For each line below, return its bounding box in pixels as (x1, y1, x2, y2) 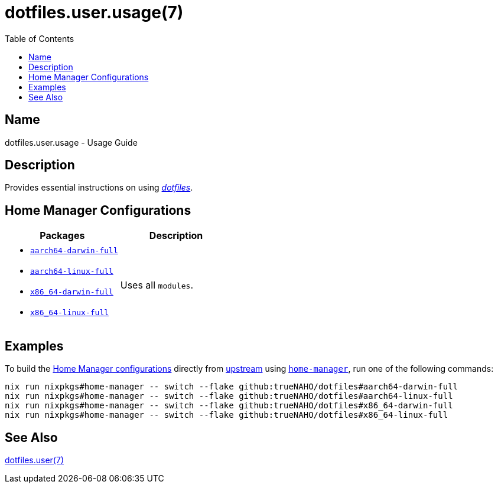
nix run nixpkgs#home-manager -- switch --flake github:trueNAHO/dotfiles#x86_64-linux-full (5, 410, 448, 420)
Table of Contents (5, 33, 74, 44)
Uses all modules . (120, 279, 193, 292)
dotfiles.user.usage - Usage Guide (5, 137, 138, 148)
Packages (40, 230, 85, 242)
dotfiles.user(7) (5, 454, 64, 465)
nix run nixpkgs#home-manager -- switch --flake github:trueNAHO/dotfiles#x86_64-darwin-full (5, 401, 453, 411)
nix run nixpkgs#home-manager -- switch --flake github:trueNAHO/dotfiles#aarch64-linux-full (5, 391, 453, 401)
